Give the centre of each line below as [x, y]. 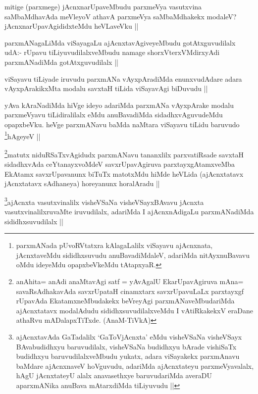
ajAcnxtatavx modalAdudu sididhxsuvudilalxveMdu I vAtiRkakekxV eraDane [135, 310]
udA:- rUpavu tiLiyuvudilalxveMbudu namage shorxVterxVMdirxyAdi [112, 52]
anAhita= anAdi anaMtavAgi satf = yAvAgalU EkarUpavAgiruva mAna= [130, 281]
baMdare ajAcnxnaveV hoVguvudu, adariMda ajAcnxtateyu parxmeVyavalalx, [135, 366]
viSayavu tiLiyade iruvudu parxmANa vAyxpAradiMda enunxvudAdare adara [123, 78]
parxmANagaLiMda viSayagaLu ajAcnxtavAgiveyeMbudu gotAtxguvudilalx [120, 42]
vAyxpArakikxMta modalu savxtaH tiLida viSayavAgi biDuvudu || [106, 88]
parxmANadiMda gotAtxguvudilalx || [61, 62]
